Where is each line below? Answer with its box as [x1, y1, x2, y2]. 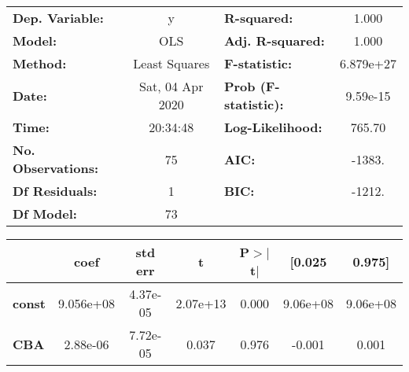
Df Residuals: [13, 182, 98, 200]
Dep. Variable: [13, 9, 104, 27]
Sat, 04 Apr [139, 77, 204, 95]
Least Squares [133, 54, 210, 72]
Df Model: [13, 204, 77, 223]
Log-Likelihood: [223, 118, 322, 136]
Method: [13, 54, 67, 72]
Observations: [13, 159, 99, 177]
